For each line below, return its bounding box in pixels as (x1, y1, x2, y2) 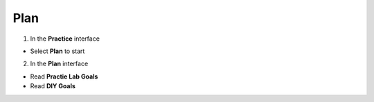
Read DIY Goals (30, 82, 76, 90)
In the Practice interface (30, 34, 100, 43)
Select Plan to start (30, 47, 85, 55)
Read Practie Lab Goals (30, 72, 98, 81)
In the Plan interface (30, 59, 89, 68)
